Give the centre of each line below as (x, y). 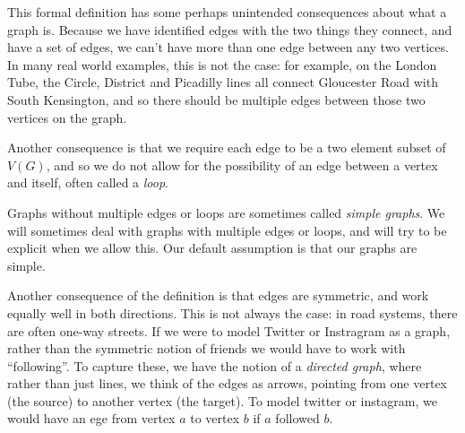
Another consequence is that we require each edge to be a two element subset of (227, 147)
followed (297, 418)
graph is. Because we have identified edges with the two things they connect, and (230, 29)
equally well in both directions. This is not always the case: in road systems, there (232, 312)
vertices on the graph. (67, 117)
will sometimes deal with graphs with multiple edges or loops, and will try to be (227, 230)
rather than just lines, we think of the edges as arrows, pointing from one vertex (228, 383)
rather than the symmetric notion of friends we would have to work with (207, 348)
